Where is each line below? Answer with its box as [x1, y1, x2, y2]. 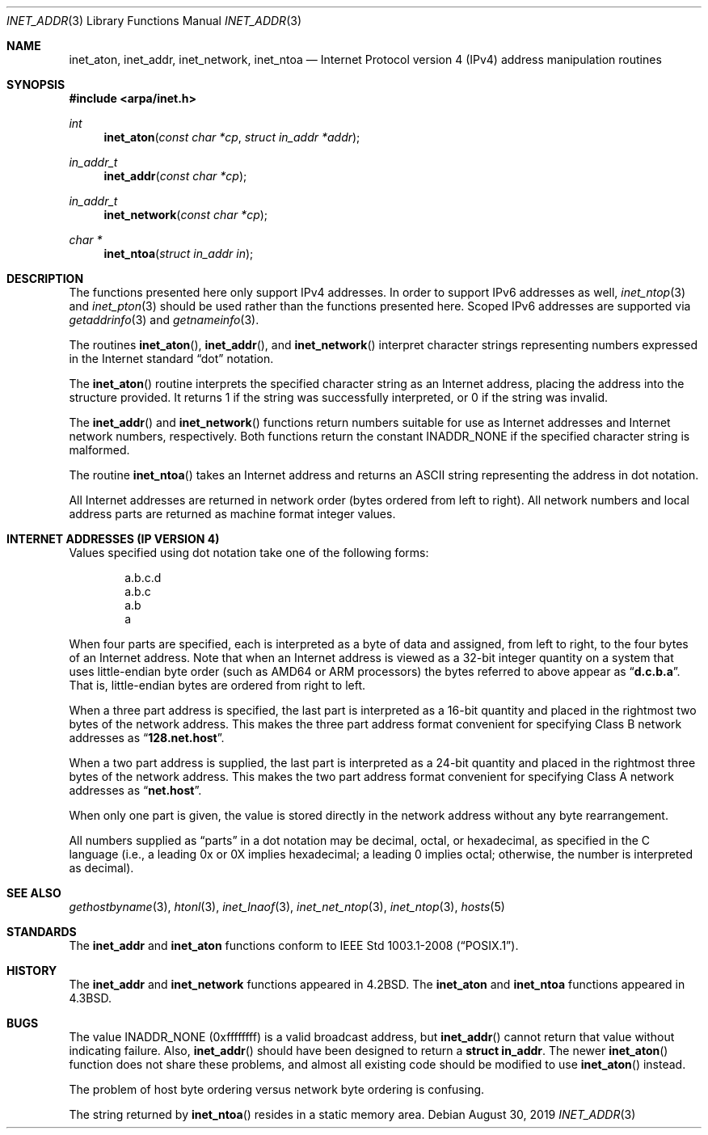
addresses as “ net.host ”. [69, 783, 202, 797]
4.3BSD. [69, 991, 112, 1005]
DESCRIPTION [6, 272, 84, 285]
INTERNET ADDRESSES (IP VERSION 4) [6, 532, 220, 546]
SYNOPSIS [6, 78, 65, 91]
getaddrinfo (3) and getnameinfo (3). [69, 313, 259, 327]
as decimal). [69, 861, 134, 875]
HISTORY [6, 964, 57, 977]
